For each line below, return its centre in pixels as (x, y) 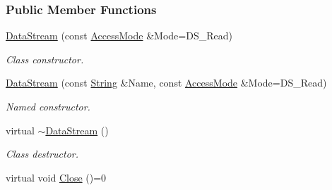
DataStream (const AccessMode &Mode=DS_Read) (119, 36)
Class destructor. (42, 154)
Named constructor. (48, 106)
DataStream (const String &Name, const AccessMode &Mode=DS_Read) (166, 83)
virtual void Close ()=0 (56, 177)
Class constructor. (45, 59)
